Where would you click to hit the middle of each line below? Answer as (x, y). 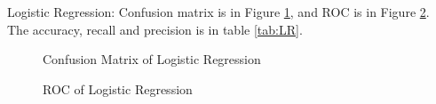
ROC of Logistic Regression (118, 88)
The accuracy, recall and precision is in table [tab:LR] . (155, 29)
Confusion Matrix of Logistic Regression (152, 59)
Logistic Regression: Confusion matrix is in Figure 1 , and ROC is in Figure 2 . (218, 12)
